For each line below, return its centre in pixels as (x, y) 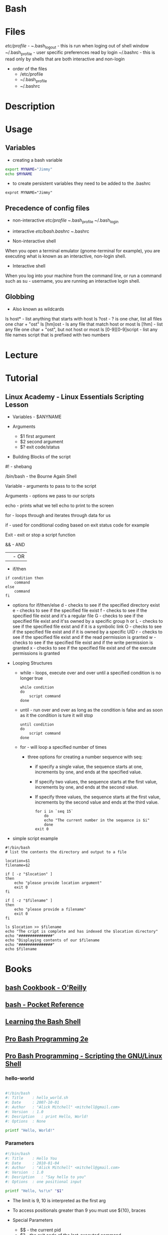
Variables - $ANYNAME (37, 417)
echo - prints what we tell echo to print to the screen (59, 506)
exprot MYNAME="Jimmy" (29, 193)
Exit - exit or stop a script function (40, 535)
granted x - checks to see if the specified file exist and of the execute (84, 648)
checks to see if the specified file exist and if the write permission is (83, 642)
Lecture (22, 355)
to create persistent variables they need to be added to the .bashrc (81, 183)
